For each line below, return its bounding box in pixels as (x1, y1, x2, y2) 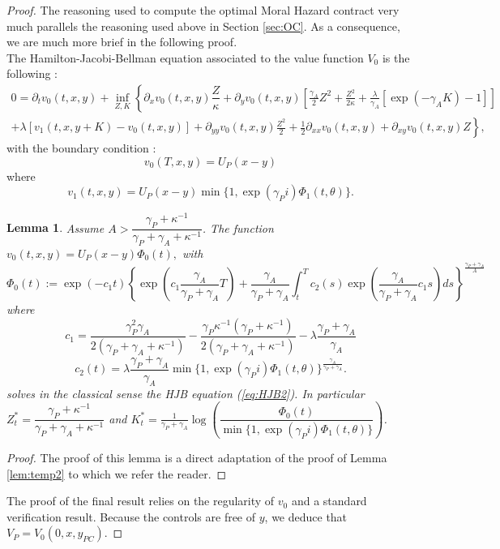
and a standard (291, 492, 367, 509)
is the (382, 49, 410, 66)
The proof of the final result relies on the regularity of (6, 492, 275, 509)
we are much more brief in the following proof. (6, 33, 237, 50)
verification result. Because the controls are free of (6, 508, 256, 525)
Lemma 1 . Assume (6, 219, 105, 236)
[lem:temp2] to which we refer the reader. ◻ (6, 465, 227, 482)
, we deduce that (264, 508, 348, 525)
